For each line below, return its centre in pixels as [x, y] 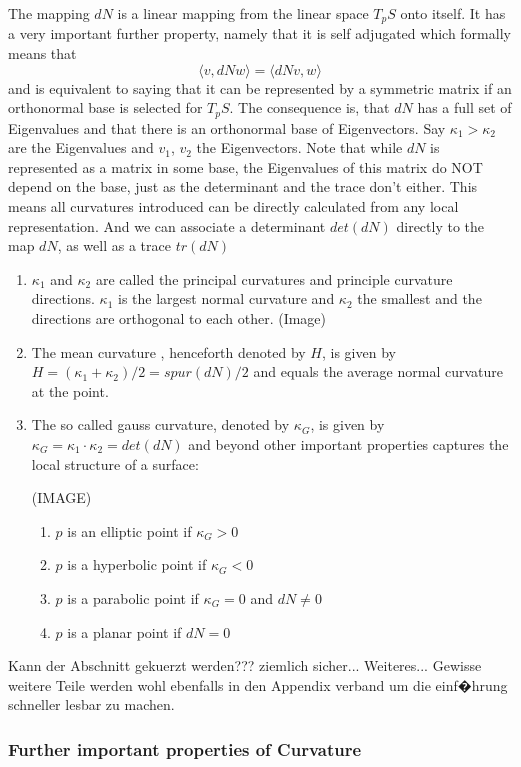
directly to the [440, 225]
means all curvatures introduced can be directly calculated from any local [233, 206]
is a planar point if [124, 631]
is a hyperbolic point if [137, 564]
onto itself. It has [453, 13]
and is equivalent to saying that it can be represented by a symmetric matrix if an [260, 87]
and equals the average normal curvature [378, 371]
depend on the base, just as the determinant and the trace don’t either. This [243, 186]
